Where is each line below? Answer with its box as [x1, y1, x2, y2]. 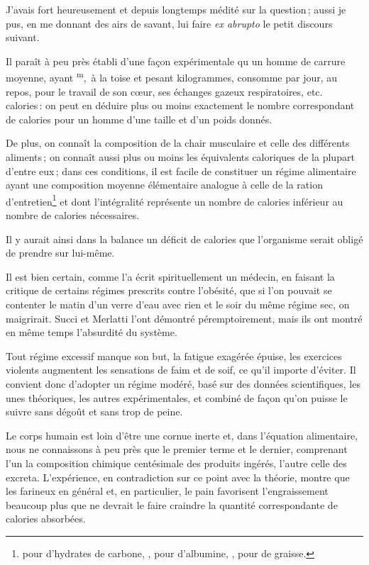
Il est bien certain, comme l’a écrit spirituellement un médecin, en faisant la [6, 269, 335, 284]
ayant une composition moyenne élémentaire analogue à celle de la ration [6, 177, 323, 192]
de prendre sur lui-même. [6, 245, 115, 260]
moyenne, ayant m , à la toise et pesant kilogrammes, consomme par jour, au [6, 68, 338, 85]
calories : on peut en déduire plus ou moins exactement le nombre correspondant [6, 98, 355, 113]
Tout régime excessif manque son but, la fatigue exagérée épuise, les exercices [6, 348, 342, 363]
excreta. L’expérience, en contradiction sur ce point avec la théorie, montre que [6, 469, 350, 484]
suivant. [6, 30, 40, 45]
